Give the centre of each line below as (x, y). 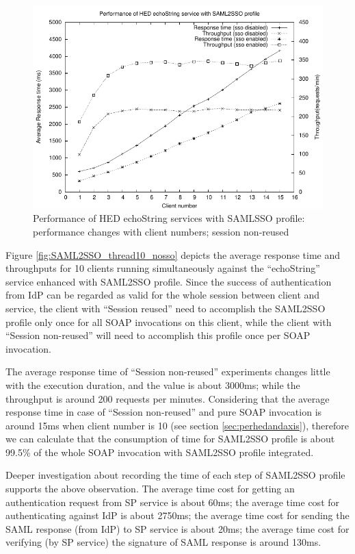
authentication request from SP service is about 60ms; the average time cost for (173, 502)
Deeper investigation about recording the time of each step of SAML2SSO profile (175, 475)
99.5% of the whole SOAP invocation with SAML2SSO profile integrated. (160, 452)
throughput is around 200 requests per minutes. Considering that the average (168, 398)
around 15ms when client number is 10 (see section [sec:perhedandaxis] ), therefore (177, 425)
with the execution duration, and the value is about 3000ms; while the (153, 385)
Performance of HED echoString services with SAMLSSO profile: (169, 218)
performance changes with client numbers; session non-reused (161, 231)
